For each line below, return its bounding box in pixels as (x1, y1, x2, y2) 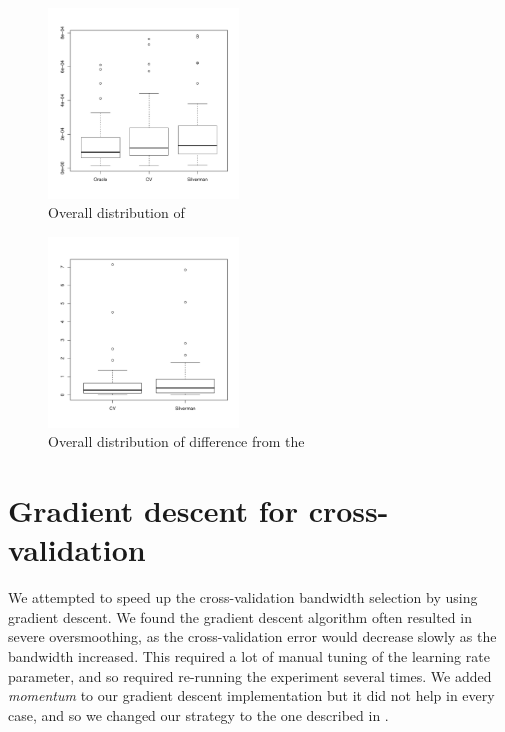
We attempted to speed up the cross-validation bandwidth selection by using (8, 587, 478, 608)
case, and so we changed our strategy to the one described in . (8, 704, 389, 725)
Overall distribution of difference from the (48, 431, 305, 452)
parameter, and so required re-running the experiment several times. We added (8, 665, 492, 686)
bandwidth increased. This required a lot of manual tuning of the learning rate (8, 646, 490, 667)
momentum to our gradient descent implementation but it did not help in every (8, 685, 495, 706)
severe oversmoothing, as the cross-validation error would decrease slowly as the (8, 626, 497, 647)
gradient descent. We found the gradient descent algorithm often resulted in (8, 606, 472, 627)
